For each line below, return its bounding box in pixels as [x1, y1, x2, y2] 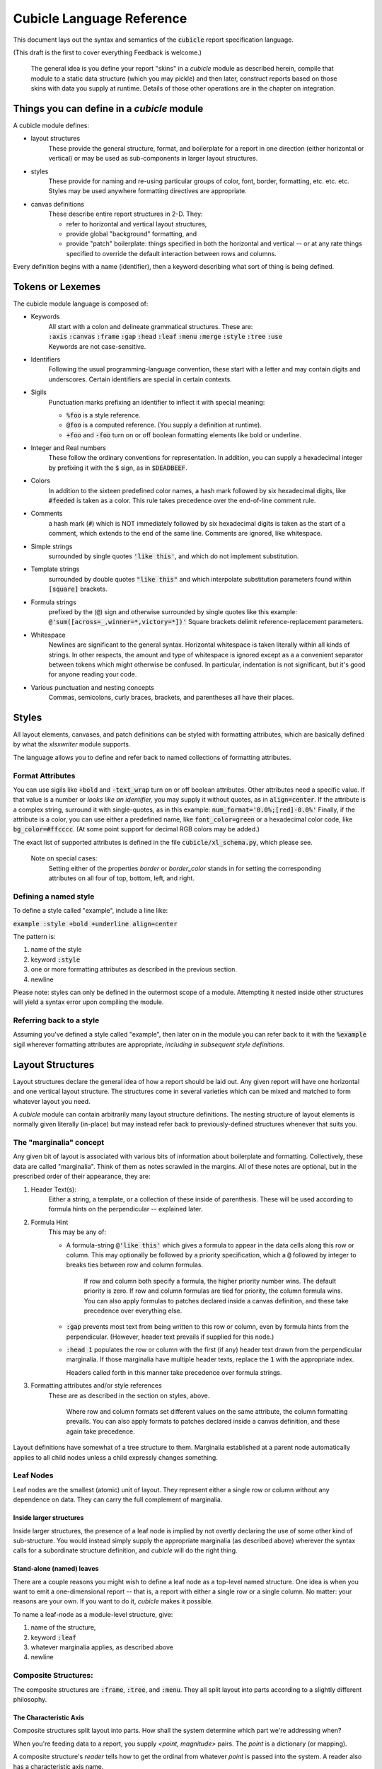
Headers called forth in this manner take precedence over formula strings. [66, 1368, 282, 1376]
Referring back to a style [13, 1015, 100, 1025]
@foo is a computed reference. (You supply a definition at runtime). [66, 421, 262, 430]
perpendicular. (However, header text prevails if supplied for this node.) [66, 1332, 274, 1341]
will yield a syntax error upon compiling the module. [13, 998, 164, 1006]
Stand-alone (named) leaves [13, 1565, 99, 1573]
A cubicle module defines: [13, 121, 90, 130]
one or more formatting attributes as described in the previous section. [30, 965, 237, 974]
